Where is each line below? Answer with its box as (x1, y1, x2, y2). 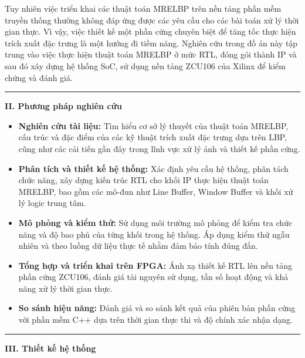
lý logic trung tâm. (18, 197, 86, 209)
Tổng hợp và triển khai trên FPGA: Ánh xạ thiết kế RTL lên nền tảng (18, 259, 292, 271)
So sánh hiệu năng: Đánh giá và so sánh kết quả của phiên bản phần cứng (18, 302, 296, 314)
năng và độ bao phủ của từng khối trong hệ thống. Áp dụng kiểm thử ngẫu (18, 228, 290, 240)
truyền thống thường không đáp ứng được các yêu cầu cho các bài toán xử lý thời (5, 13, 299, 26)
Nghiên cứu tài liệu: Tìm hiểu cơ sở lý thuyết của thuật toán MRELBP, (18, 119, 289, 131)
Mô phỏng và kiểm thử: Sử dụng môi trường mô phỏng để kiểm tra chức (18, 216, 293, 228)
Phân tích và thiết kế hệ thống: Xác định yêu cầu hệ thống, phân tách (18, 162, 289, 174)
